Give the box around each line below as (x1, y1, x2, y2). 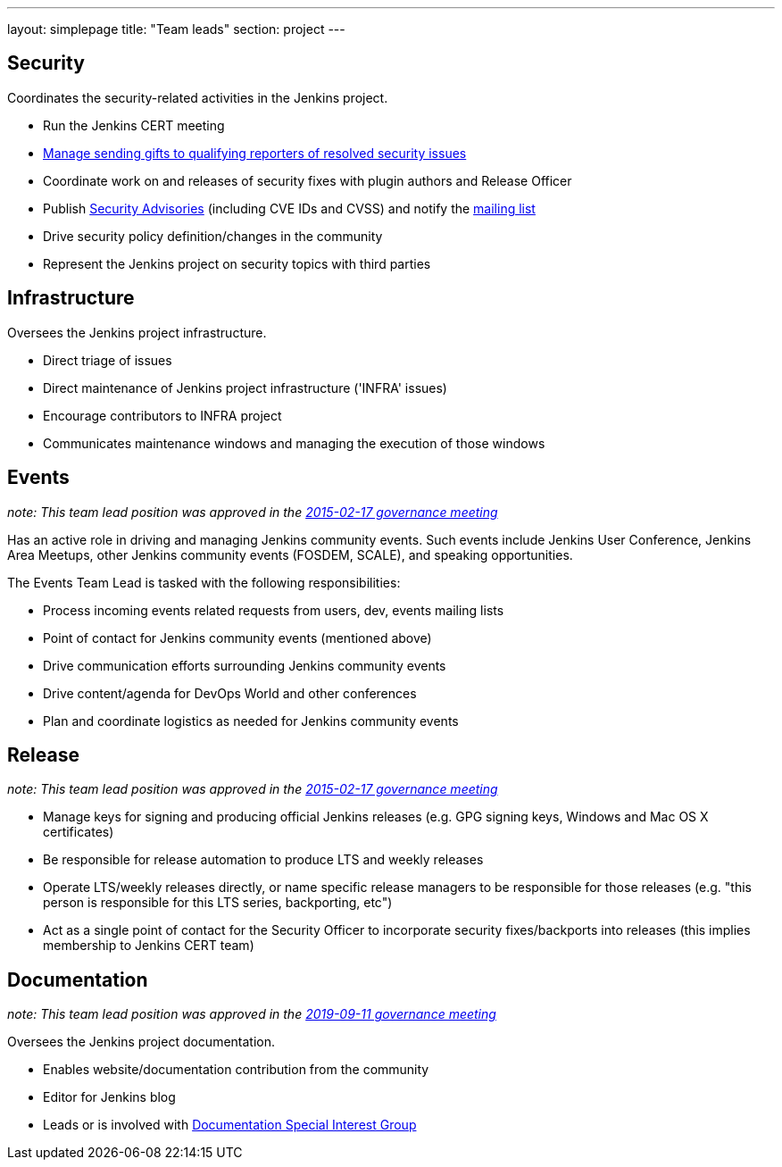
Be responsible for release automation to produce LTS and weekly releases (43, 852, 484, 868)
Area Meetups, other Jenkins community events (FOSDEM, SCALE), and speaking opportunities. (7, 546, 573, 563)
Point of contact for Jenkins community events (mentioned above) (43, 629, 432, 646)
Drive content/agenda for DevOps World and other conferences (43, 685, 417, 701)
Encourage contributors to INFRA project (43, 407, 282, 423)
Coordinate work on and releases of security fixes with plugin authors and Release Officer (43, 172, 572, 188)
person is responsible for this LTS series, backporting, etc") (43, 895, 393, 911)
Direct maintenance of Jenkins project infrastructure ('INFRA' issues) (43, 379, 447, 396)
